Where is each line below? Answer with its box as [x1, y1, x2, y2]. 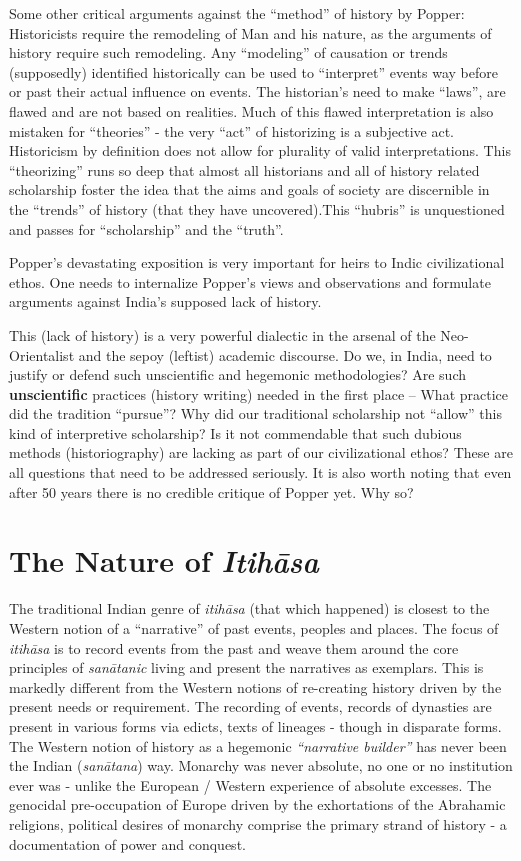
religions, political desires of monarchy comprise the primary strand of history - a [9, 813, 507, 834]
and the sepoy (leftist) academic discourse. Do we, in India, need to [78, 344, 492, 365]
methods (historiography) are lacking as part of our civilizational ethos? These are [9, 442, 513, 463]
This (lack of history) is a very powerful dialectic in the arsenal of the [9, 324, 436, 345]
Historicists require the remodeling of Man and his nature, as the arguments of [9, 22, 492, 43]
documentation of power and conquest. [9, 833, 246, 854]
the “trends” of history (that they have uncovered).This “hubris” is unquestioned [9, 198, 505, 219]
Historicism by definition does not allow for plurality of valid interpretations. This [9, 140, 511, 161]
